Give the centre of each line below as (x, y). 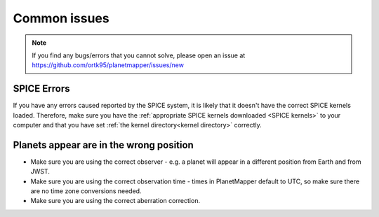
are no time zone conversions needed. (86, 191)
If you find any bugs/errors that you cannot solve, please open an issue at (139, 55)
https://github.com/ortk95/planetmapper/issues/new (108, 65)
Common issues (61, 18)
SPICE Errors (41, 89)
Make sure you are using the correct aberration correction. (115, 201)
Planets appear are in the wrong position (104, 145)
